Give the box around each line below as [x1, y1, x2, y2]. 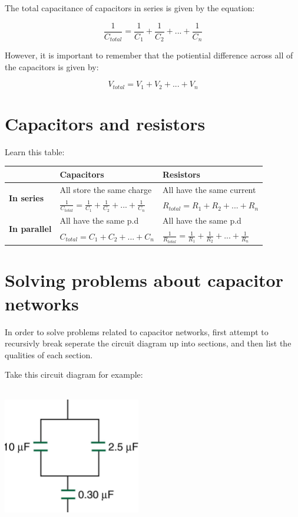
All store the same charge [59, 183, 152, 195]
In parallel [9, 222, 52, 235]
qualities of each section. [5, 348, 93, 361]
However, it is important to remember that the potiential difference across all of [5, 49, 293, 61]
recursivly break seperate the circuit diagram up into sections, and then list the [5, 337, 292, 349]
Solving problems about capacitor [5, 268, 283, 292]
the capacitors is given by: [5, 60, 99, 73]
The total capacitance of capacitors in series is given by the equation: [5, 2, 255, 14]
